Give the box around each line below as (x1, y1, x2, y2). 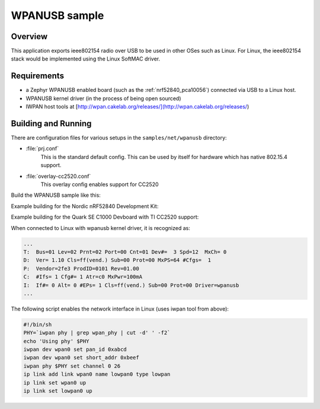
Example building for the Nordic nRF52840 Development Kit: (11, 202, 159, 210)
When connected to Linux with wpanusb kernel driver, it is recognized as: (11, 224, 191, 231)
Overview (11, 31, 48, 41)
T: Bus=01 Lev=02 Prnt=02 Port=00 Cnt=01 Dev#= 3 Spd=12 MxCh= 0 (23, 248, 227, 255)
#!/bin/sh (23, 321, 52, 328)
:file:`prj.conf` (25, 145, 59, 152)
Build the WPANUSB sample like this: (11, 191, 101, 199)
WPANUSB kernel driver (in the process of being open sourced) (25, 95, 181, 102)
